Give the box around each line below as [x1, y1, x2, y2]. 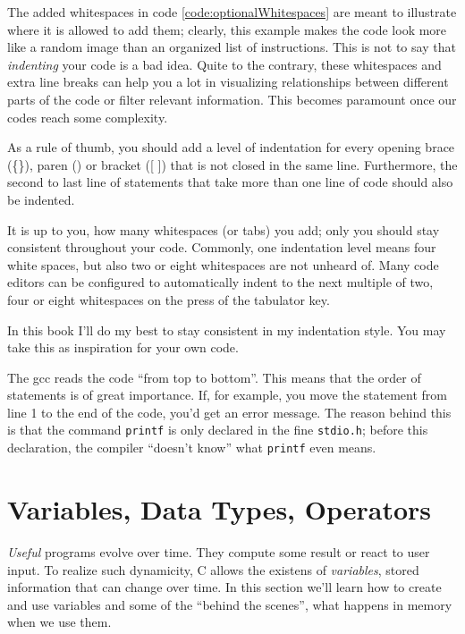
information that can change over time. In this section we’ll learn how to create [7, 578, 442, 596]
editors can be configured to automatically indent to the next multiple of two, [7, 273, 434, 292]
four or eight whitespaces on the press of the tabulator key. [7, 290, 330, 309]
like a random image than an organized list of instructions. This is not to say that [7, 38, 456, 56]
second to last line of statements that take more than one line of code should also [7, 173, 453, 191]
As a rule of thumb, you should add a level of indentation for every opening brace [7, 138, 455, 156]
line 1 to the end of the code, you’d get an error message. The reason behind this [7, 402, 452, 421]
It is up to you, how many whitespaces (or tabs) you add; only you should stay [7, 220, 440, 239]
